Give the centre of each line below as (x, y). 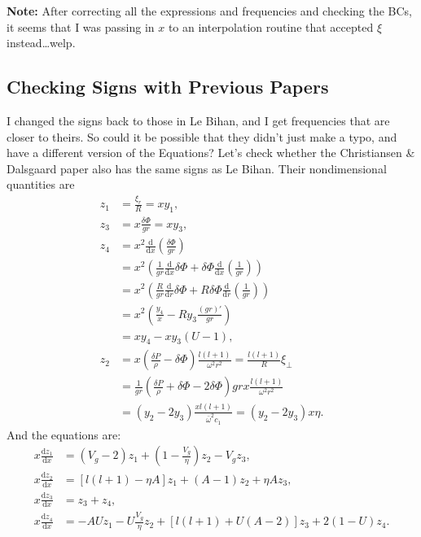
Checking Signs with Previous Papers (168, 87)
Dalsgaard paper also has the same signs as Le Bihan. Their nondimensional (197, 168)
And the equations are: (64, 434)
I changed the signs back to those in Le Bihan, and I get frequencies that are (198, 120)
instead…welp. (41, 43)
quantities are (41, 184)
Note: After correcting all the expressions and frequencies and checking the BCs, (210, 11)
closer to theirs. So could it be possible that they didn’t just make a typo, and (202, 136)
